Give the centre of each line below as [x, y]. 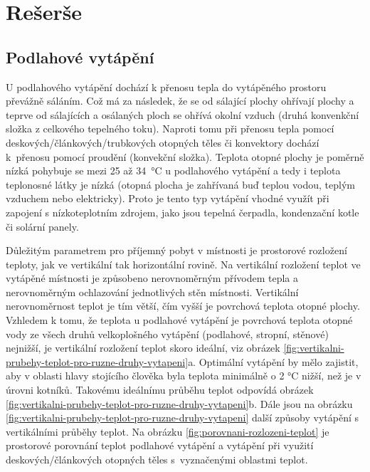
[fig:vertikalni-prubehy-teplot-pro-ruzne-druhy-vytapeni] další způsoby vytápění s [182, 418]
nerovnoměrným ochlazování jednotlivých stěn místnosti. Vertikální [152, 292]
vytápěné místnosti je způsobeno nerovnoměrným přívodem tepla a [152, 278]
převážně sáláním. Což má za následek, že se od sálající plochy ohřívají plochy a [180, 101]
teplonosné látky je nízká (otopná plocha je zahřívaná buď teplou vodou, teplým [180, 184]
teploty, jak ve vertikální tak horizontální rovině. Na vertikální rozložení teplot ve [183, 264]
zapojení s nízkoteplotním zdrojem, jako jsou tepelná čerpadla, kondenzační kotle [183, 212]
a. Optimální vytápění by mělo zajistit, [273, 361]
